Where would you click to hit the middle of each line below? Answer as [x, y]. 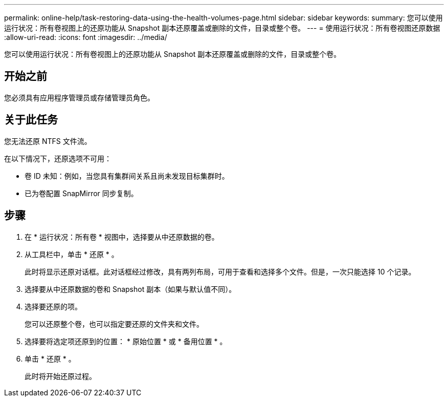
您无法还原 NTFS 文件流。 [48, 141]
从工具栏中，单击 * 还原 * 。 [72, 254]
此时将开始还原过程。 [60, 376]
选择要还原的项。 [53, 306]
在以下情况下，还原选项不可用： [58, 158]
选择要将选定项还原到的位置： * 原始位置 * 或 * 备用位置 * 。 [126, 341]
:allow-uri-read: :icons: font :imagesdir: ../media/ [86, 37]
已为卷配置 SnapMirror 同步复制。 [81, 193]
